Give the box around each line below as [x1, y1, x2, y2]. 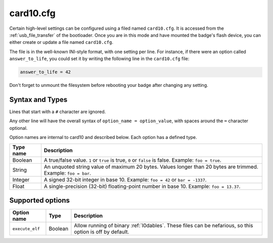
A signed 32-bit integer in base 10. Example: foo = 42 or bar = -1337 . [43, 176, 207, 183]
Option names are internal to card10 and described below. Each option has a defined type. [9, 134, 197, 140]
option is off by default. [74, 228, 129, 235]
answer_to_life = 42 [20, 69, 71, 75]
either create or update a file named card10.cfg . [9, 39, 114, 45]
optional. [9, 125, 28, 131]
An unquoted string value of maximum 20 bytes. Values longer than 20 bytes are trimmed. [43, 163, 259, 170]
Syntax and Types [9, 95, 68, 104]
